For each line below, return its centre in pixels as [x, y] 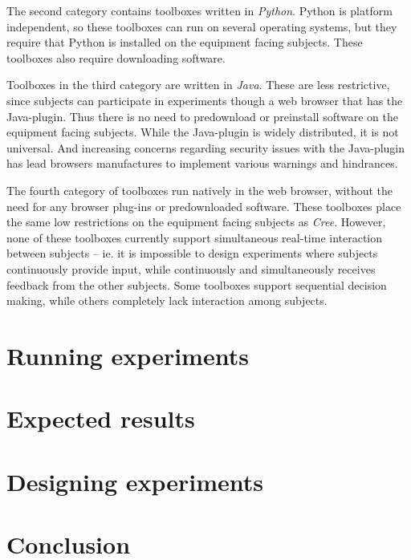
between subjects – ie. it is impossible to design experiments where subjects [192, 253]
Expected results [101, 418]
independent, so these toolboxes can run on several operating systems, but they [202, 26]
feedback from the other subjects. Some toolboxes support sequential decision [197, 284]
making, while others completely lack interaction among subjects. [167, 300]
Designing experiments [135, 481]
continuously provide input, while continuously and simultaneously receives [191, 268]
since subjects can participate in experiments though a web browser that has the [205, 100]
